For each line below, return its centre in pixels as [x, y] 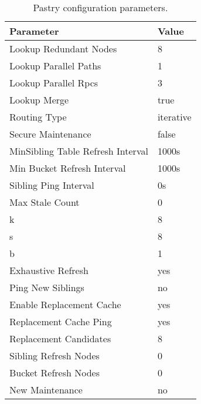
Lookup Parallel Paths [55, 66]
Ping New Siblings [47, 287]
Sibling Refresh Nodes [54, 355]
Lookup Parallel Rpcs [54, 83]
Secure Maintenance [50, 134]
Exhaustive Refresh [49, 270]
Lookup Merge [39, 100]
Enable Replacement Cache [65, 304]
